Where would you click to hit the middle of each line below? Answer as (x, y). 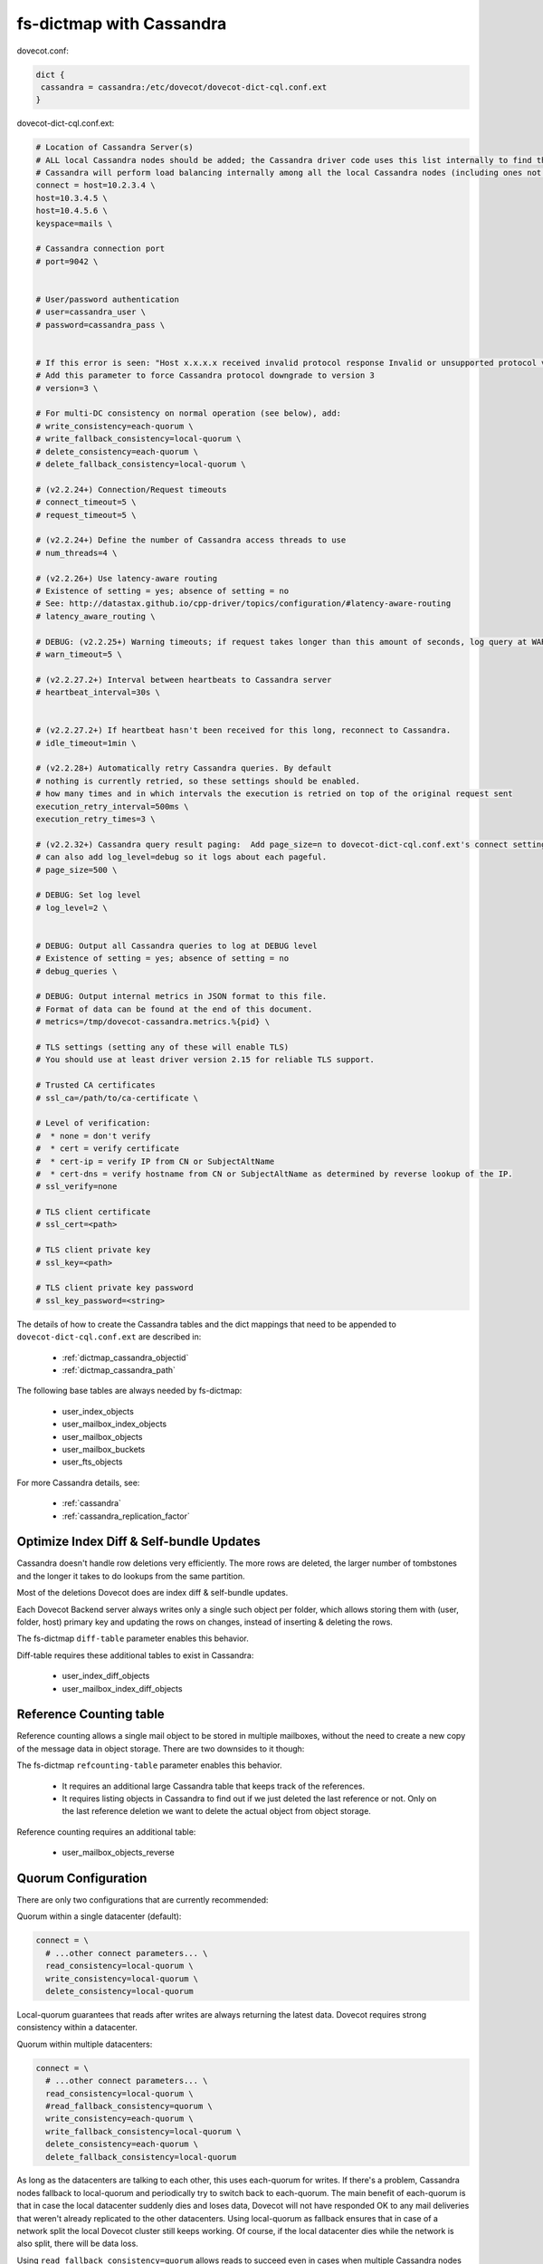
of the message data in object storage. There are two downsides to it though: (161, 1749)
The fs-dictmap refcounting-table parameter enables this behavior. (149, 1765)
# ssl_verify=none (76, 1187)
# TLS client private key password (114, 1288)
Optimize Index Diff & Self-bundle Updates (139, 1542)
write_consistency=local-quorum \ (122, 1978)
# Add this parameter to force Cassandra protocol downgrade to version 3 (205, 375)
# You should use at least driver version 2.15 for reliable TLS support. (205, 1060)
